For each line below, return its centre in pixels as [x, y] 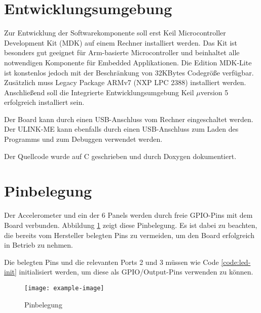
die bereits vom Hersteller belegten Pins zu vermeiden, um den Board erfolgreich [129, 235]
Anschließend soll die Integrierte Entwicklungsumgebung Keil [99, 92]
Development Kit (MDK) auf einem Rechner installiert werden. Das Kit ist [121, 42]
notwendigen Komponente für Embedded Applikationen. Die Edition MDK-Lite [128, 62]
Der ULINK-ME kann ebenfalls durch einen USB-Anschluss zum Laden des [121, 129]
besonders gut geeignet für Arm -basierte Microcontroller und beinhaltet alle [122, 52]
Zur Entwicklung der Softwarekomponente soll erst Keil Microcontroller [115, 33]
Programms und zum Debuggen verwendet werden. [83, 139]
